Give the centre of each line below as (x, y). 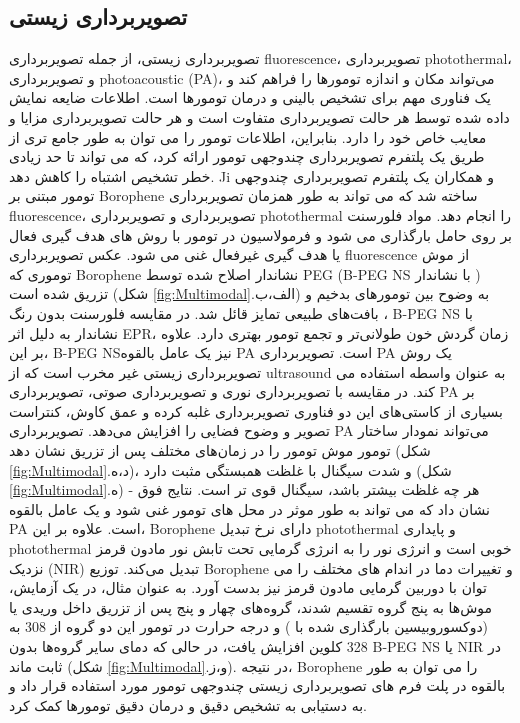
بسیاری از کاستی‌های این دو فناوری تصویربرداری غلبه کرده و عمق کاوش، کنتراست (256, 410)
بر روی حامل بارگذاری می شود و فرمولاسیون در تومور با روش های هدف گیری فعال (261, 234)
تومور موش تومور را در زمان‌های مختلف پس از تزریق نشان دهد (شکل (220, 450)
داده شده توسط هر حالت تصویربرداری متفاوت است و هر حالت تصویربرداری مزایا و (259, 116)
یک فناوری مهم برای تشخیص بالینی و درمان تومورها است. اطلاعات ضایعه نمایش (250, 97)
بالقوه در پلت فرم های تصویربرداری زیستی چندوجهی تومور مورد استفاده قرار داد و (257, 685)
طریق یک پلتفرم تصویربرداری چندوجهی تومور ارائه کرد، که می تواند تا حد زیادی (247, 156)
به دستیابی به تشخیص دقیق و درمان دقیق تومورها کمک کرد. (188, 704)
